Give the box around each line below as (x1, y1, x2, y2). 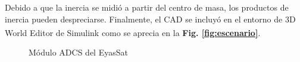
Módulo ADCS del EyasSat (29, 46, 128, 58)
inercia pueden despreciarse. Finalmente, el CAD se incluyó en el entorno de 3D (5, 12, 296, 25)
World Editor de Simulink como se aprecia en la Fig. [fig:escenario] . (5, 26, 261, 38)
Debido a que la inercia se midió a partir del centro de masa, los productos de (5, 1, 289, 13)
